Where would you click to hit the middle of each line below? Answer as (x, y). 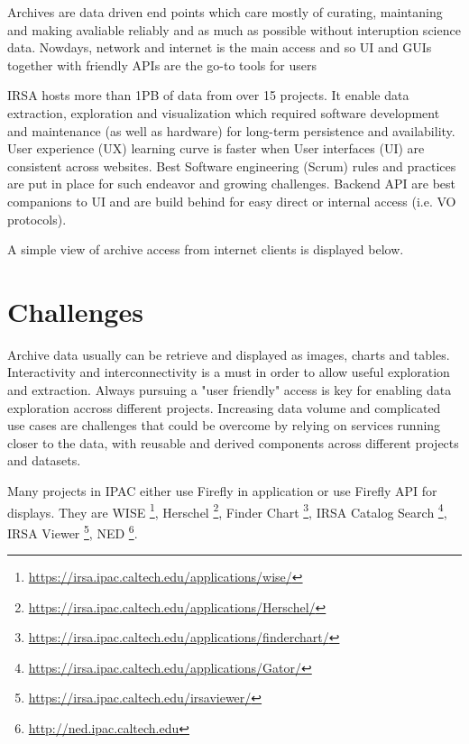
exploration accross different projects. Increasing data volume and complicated (224, 407)
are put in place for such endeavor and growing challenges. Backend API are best (232, 184)
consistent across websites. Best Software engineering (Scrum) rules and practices (232, 165)
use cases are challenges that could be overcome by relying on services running (224, 425)
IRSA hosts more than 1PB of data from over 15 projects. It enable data (208, 95)
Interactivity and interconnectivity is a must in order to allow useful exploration (229, 372)
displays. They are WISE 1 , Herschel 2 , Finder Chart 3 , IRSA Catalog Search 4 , (227, 510)
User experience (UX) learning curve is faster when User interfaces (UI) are (216, 148)
